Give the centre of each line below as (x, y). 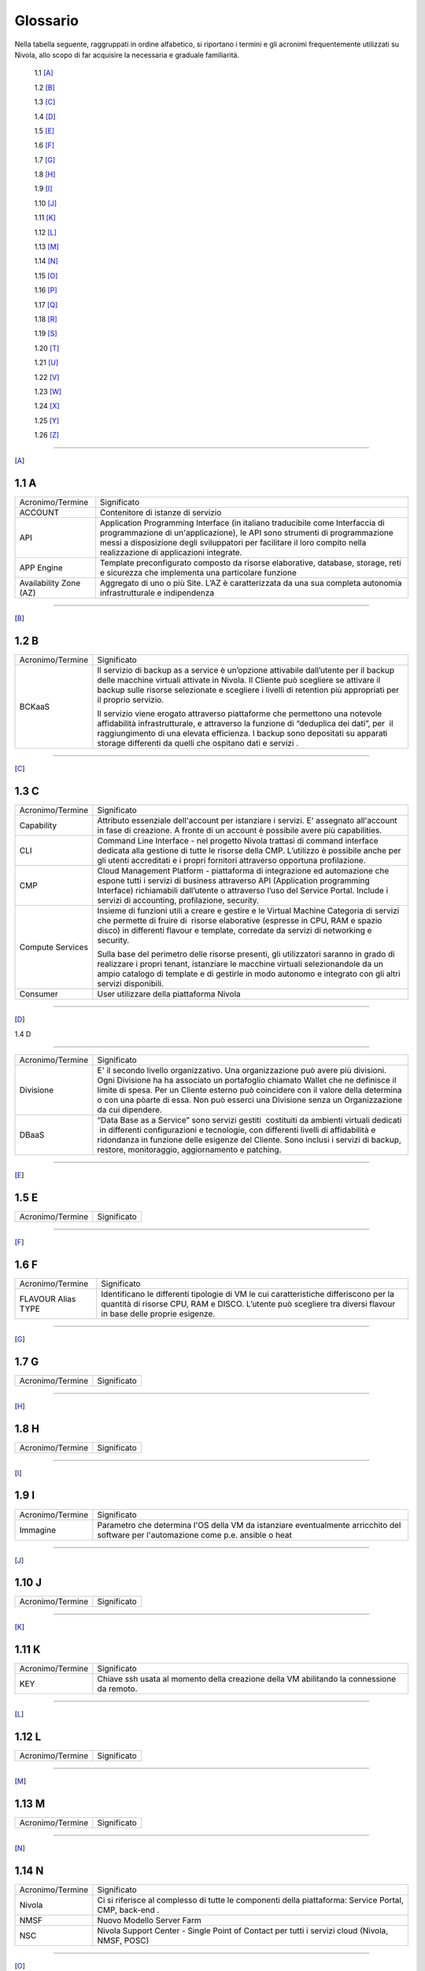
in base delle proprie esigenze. (158, 1313)
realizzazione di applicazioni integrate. (171, 553)
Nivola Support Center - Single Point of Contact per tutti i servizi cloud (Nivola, (243, 1931)
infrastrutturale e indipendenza (157, 593)
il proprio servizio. (131, 700)
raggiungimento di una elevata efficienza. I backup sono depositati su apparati (242, 733)
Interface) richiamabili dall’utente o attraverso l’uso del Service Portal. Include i (243, 891)
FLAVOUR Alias (48, 1298)
